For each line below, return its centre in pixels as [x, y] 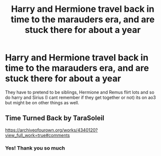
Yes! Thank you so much [35, 148]
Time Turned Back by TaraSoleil [55, 118]
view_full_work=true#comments [38, 135]
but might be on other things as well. [42, 102]
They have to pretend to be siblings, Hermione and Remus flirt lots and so [80, 92]
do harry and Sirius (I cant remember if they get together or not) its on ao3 [80, 97]
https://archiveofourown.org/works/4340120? [51, 130]
